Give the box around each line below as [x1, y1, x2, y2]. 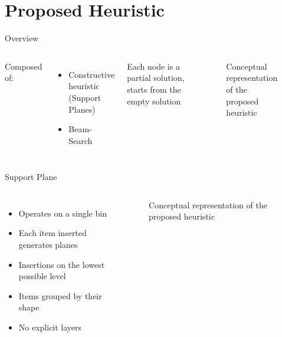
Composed [5, 60, 42, 72]
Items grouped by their [18, 289, 102, 302]
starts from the [127, 83, 181, 95]
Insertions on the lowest [18, 258, 105, 270]
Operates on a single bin [18, 207, 107, 219]
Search [68, 134, 93, 146]
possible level [18, 270, 66, 282]
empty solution [127, 94, 181, 107]
